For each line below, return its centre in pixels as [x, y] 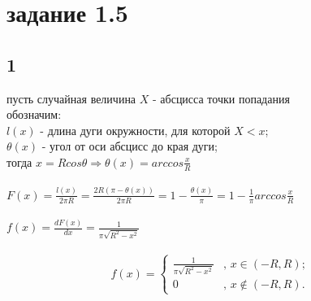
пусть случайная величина [71, 98]
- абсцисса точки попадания [221, 98]
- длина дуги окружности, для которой [135, 130]
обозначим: [34, 114]
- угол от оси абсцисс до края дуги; [130, 146]
